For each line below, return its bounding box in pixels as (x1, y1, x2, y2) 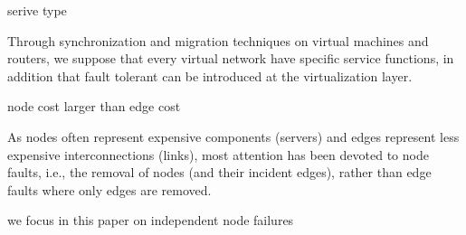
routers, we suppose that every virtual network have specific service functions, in (7, 49, 454, 68)
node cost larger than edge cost (7, 97, 181, 116)
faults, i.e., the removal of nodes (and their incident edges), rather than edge (7, 163, 432, 182)
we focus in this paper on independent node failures (7, 211, 294, 230)
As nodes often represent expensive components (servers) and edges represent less (7, 127, 460, 146)
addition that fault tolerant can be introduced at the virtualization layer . (7, 66, 413, 85)
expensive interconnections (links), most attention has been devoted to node (7, 145, 429, 164)
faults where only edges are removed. (7, 180, 212, 199)
